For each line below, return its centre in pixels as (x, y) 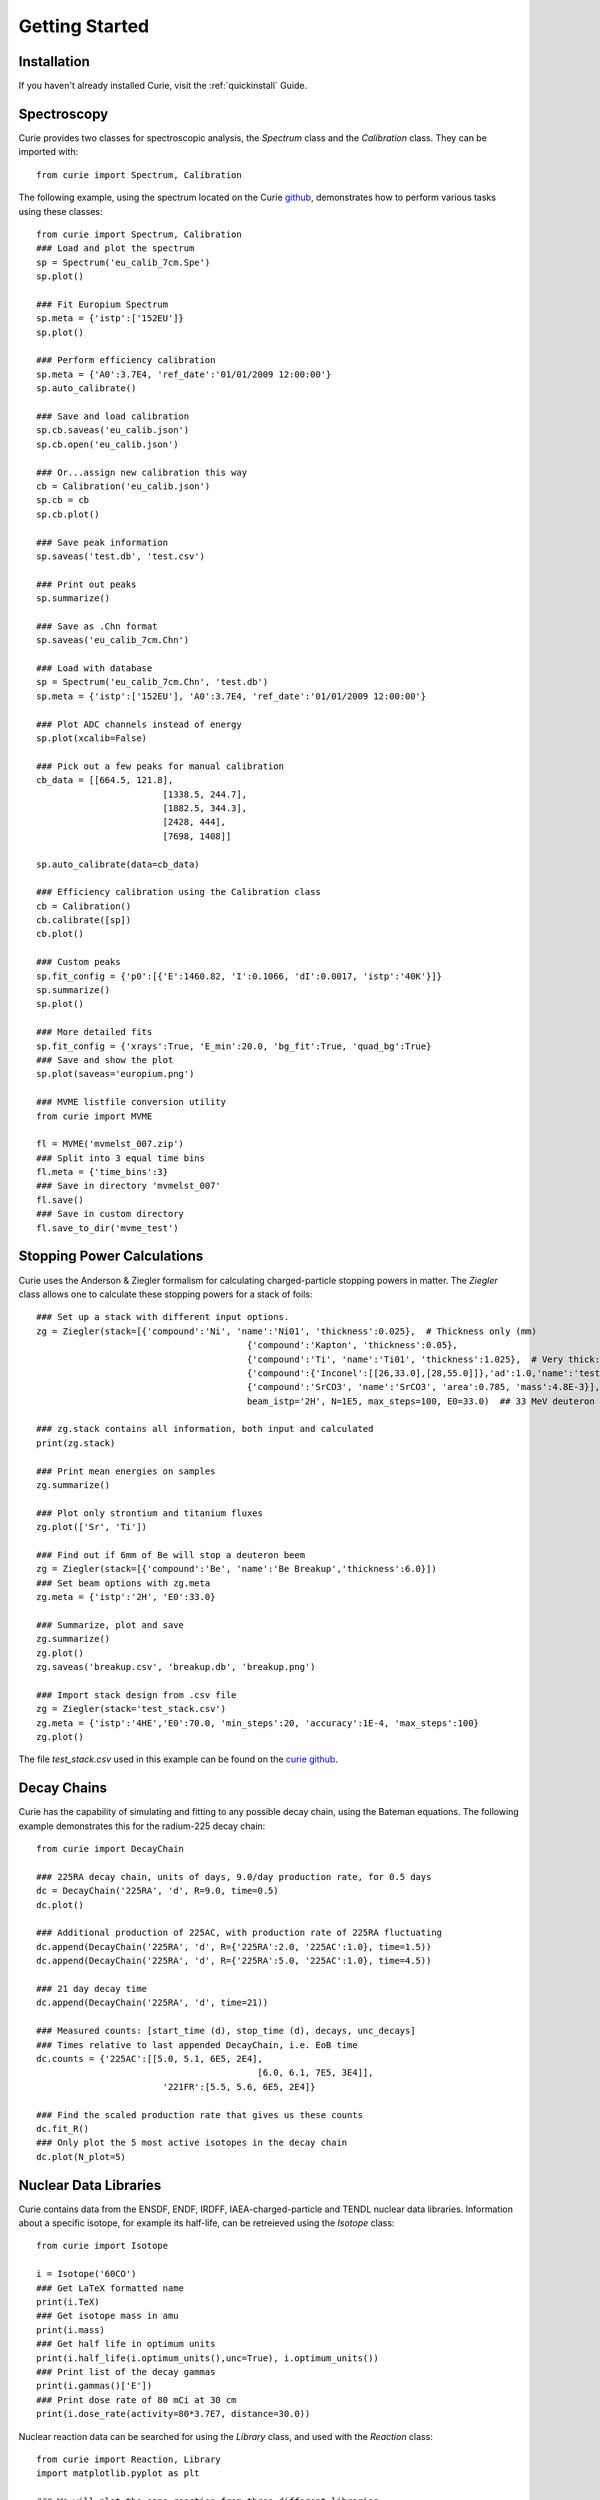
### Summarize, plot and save (110, 1624)
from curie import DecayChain (110, 1849)
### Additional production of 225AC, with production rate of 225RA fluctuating (239, 1933)
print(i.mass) (70, 2329)
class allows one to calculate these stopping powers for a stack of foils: (165, 1294)
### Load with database (94, 668)
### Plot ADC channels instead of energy (139, 724)
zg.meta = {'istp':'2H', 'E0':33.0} (126, 1597)
